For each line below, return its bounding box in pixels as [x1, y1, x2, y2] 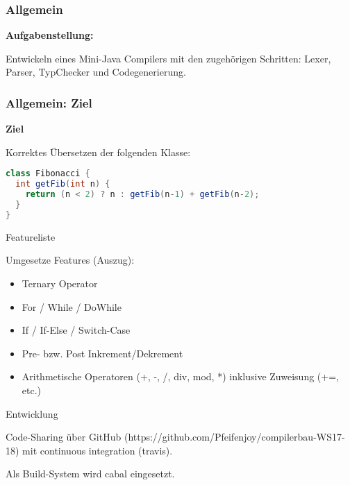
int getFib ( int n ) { [15, 179, 110, 189]
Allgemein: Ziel [6, 94, 92, 111]
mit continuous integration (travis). [22, 443, 173, 457]
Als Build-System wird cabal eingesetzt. [6, 466, 175, 481]
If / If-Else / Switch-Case [22, 323, 131, 337]
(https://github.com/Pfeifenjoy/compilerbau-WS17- [124, 429, 345, 444]
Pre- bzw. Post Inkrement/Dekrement [22, 346, 183, 360]
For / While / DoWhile [22, 299, 122, 314]
